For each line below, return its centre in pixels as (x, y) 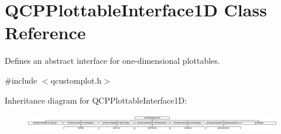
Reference (45, 32)
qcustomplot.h (76, 80)
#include (21, 80)
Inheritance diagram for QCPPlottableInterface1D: (96, 100)
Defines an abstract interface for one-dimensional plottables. (112, 61)
